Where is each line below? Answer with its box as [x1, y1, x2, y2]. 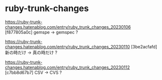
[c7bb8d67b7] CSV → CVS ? [5, 69, 62, 75]
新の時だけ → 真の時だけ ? [5, 49, 58, 55]
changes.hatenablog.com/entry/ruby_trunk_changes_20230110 [5, 44, 130, 49]
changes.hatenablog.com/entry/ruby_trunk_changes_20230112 [5, 64, 130, 70]
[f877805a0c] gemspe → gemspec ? [5, 29, 78, 35]
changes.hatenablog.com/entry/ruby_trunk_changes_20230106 [5, 24, 131, 30]
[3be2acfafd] [131, 44, 157, 49]
